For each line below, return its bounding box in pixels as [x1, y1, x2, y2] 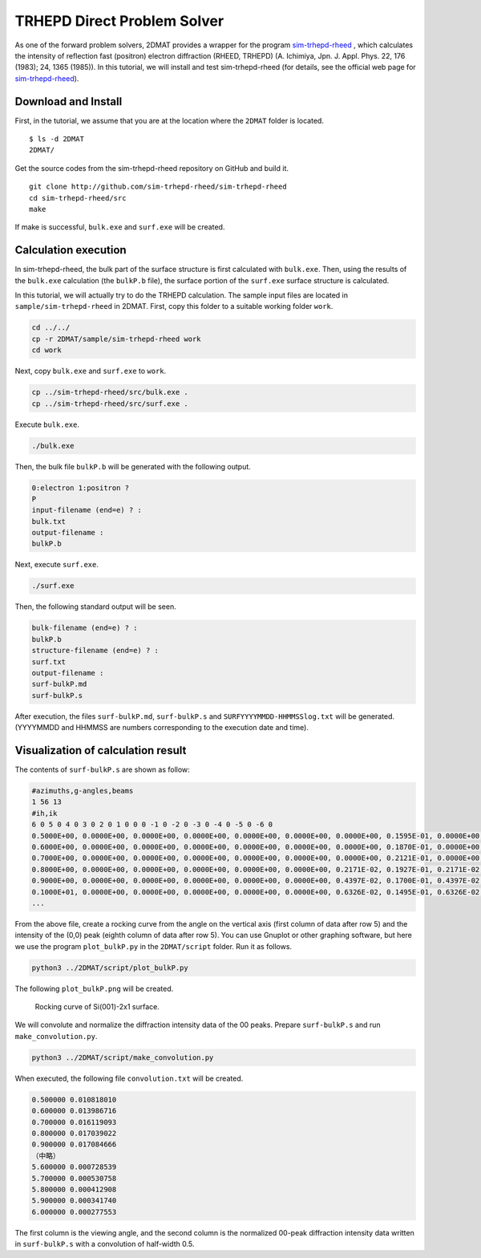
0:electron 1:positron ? [31, 483, 130, 493]
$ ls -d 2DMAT [29, 135, 84, 144]
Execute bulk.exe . [14, 420, 80, 429]
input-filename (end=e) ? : [31, 505, 142, 515]
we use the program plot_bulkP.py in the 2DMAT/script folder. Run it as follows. [14, 941, 293, 951]
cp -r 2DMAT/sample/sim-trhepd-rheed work [31, 334, 201, 343]
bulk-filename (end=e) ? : [31, 623, 138, 633]
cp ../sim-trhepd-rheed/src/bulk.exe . [31, 388, 188, 397]
